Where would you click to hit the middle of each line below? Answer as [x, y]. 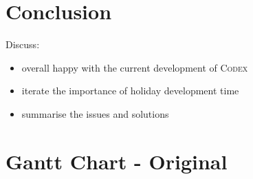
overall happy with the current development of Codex [135, 67]
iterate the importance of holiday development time [130, 91]
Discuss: [23, 44]
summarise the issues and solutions [95, 113]
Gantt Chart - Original [117, 161]
